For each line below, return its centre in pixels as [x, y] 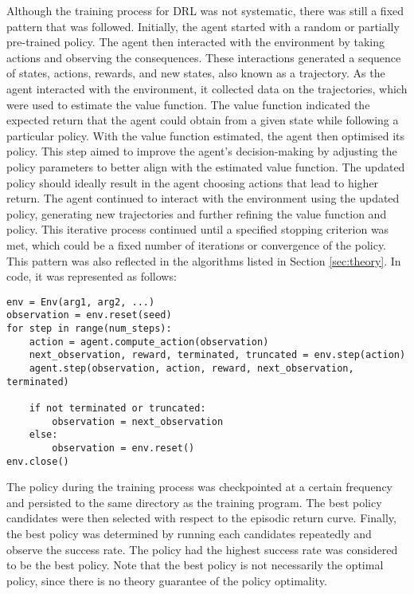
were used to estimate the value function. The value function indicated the [188, 104]
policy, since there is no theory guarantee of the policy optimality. [167, 580]
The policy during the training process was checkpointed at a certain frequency [199, 487]
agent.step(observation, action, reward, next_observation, [191, 368]
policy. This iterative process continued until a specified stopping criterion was [198, 229]
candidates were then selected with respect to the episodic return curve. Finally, [201, 518]
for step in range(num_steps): [89, 328]
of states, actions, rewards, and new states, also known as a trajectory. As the [196, 73]
